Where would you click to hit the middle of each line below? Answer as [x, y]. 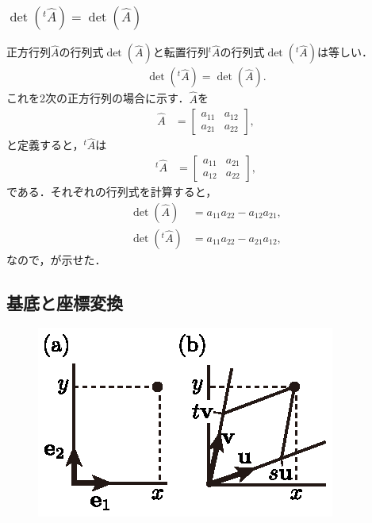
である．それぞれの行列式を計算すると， [112, 192]
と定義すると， [45, 145]
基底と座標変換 [65, 302]
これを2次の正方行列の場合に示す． [98, 98]
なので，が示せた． [56, 259]
